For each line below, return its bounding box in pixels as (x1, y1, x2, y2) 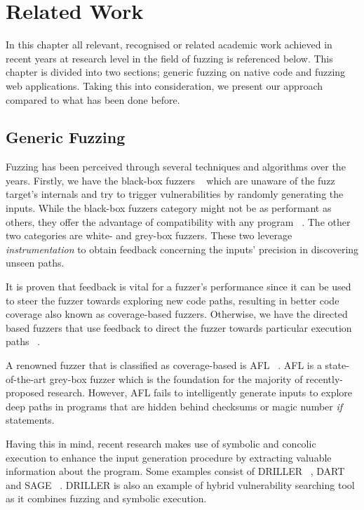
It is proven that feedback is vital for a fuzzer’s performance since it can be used (6, 279, 351, 294)
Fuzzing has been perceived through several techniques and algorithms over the (6, 159, 346, 174)
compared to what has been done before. (6, 92, 180, 107)
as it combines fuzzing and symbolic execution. (6, 491, 207, 506)
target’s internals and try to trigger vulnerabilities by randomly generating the (6, 187, 344, 201)
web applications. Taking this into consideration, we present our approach (6, 78, 323, 93)
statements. (6, 412, 55, 427)
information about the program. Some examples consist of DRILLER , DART (6, 464, 345, 478)
